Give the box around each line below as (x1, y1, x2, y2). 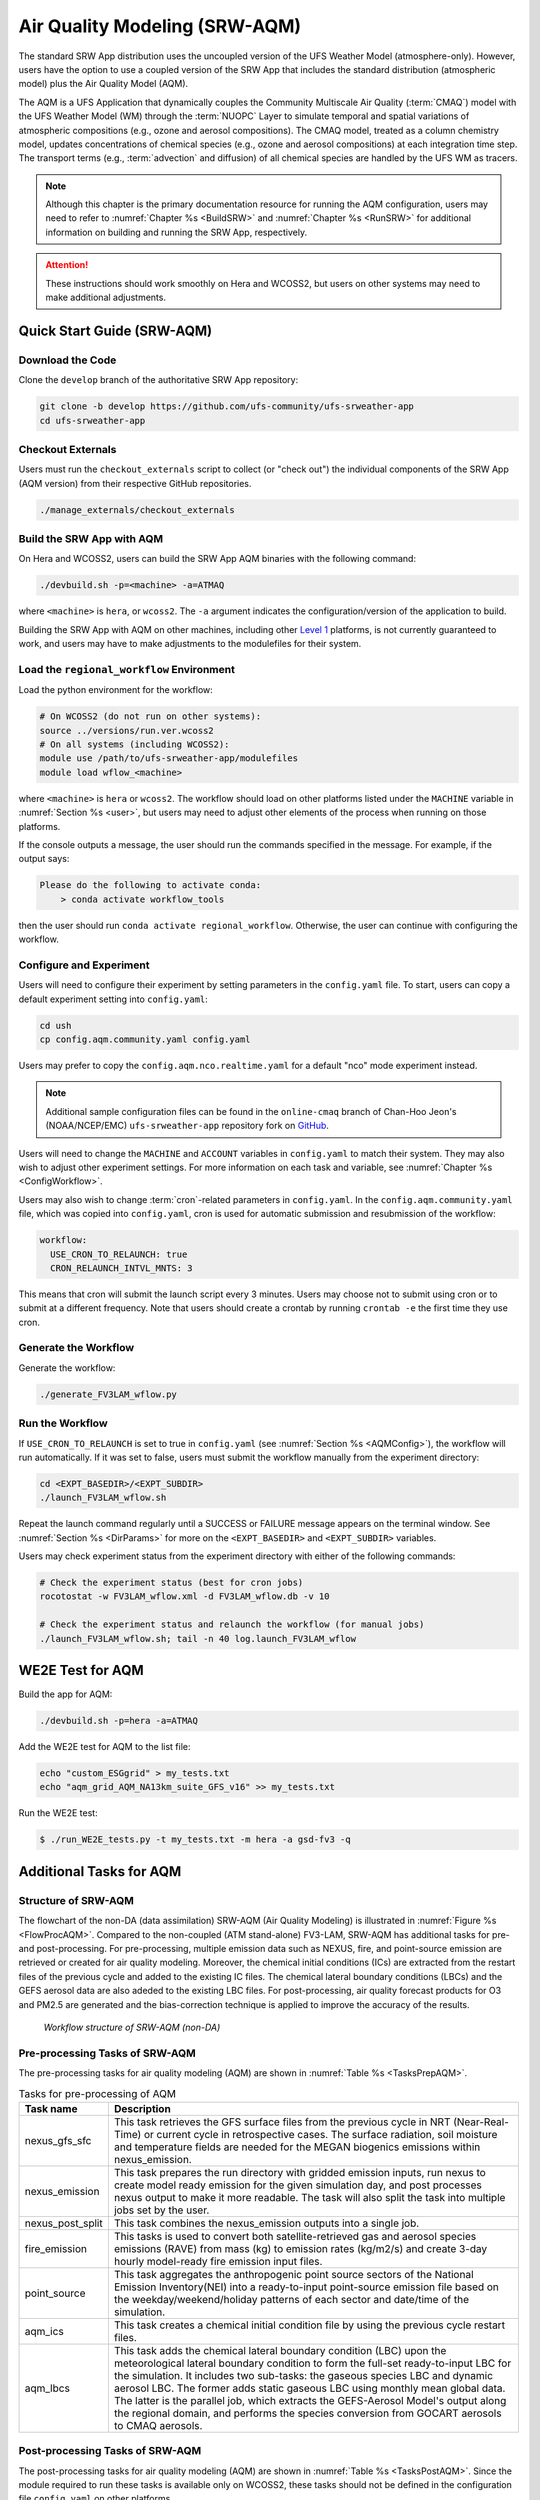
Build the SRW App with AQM (18, 532, 164, 546)
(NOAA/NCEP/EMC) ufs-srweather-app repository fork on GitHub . (45, 1120, 330, 1132)
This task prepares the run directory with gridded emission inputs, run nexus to (113, 2165, 487, 2179)
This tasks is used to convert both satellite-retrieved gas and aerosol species (113, 2229, 477, 2243)
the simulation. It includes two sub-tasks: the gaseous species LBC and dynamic (113, 2368, 494, 2382)
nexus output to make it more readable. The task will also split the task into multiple (113, 2190, 506, 2204)
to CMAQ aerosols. (113, 2418, 203, 2432)
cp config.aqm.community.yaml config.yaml (39, 1034, 251, 1045)
